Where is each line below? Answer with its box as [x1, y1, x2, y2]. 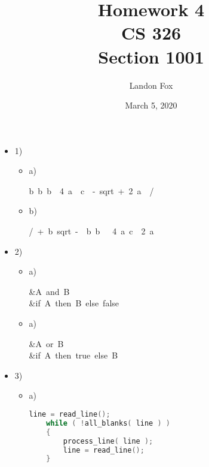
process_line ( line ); [63, 436, 153, 445]
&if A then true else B [29, 349, 118, 361]
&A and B [29, 285, 70, 297]
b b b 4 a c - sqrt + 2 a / [29, 184, 154, 197]
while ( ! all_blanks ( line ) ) [46, 418, 170, 427]
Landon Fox [129, 79, 173, 91]
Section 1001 [98, 44, 204, 68]
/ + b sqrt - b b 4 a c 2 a [29, 225, 154, 237]
